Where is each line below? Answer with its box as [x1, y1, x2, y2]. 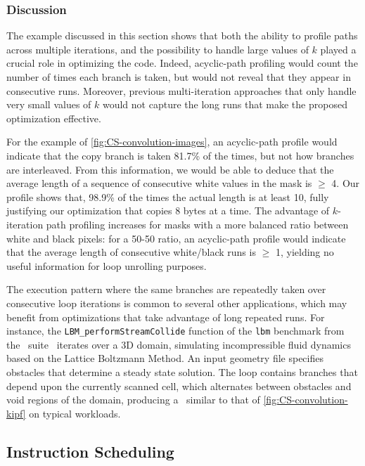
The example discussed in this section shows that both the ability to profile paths [6, 28, 358, 43]
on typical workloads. [29, 406, 121, 420]
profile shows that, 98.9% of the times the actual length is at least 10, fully [6, 189, 329, 204]
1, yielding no [275, 245, 334, 259]
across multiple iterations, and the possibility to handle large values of [6, 41, 309, 56]
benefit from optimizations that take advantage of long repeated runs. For [6, 309, 325, 324]
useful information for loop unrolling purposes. [6, 258, 207, 273]
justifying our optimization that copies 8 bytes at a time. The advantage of [6, 203, 330, 218]
